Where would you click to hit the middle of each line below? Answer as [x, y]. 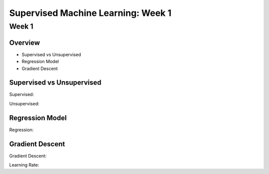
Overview [25, 43]
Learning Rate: [24, 165]
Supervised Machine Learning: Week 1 [90, 13]
